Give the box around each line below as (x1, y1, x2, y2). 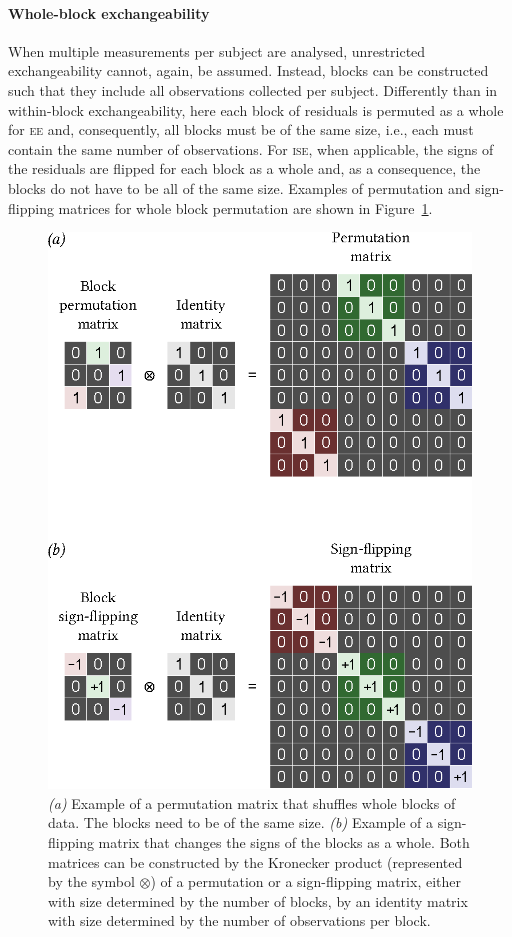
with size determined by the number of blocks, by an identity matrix (48, 890, 468, 911)
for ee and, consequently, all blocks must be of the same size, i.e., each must (8, 119, 474, 140)
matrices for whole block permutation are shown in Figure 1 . (58, 197, 433, 218)
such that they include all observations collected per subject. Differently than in (8, 79, 498, 100)
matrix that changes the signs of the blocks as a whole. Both (98, 832, 470, 853)
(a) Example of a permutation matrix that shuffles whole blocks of (48, 792, 456, 813)
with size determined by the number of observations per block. (48, 910, 431, 931)
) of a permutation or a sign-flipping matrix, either (150, 871, 461, 892)
